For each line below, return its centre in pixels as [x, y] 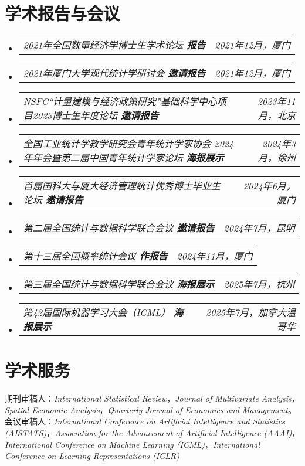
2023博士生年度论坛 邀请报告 [96, 115]
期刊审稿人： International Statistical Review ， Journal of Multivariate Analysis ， [152, 398]
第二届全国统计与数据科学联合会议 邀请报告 [119, 228]
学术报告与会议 [62, 13]
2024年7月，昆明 [259, 228]
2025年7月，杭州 [259, 284]
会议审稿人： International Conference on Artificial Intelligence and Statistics [145, 421]
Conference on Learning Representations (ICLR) [92, 456]
